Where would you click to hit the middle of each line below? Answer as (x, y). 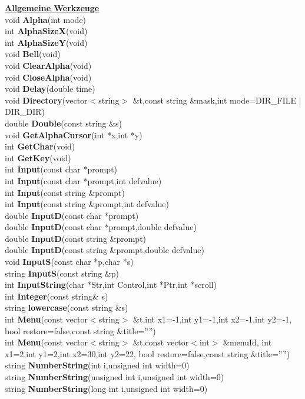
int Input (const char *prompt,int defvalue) (83, 180)
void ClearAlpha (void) (48, 65)
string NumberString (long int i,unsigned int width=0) (106, 388)
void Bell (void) (33, 54)
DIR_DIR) (25, 112)
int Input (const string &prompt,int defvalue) (87, 204)
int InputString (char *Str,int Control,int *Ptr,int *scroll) (111, 285)
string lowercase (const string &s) (67, 307)
